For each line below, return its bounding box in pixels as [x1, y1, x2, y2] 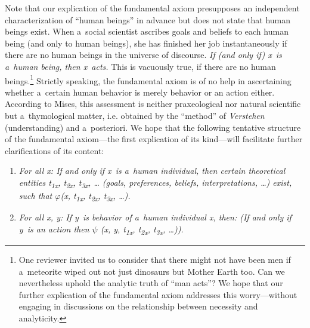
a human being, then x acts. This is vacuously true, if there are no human [5, 60, 276, 72]
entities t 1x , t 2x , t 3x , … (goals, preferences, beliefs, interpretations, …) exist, [18, 176, 292, 190]
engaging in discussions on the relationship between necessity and [18, 300, 258, 312]
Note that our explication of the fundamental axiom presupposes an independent [5, 2, 300, 14]
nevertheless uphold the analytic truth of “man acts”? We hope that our [18, 277, 283, 289]
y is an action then [18, 222, 89, 235]
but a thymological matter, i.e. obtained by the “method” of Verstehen [5, 109, 265, 121]
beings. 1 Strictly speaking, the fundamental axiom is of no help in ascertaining [5, 72, 292, 87]
